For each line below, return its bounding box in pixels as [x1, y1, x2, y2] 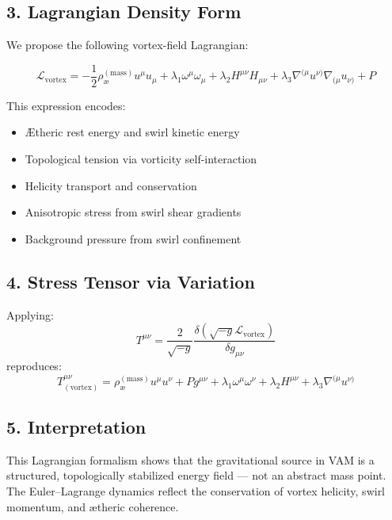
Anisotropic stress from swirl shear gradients [25, 204, 242, 220]
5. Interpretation [6, 414, 147, 438]
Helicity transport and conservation [25, 177, 197, 193]
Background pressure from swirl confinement [25, 230, 242, 247]
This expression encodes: [6, 97, 126, 113]
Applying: [6, 306, 54, 323]
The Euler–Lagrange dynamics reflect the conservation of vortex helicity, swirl [6, 482, 386, 499]
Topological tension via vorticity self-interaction [25, 151, 257, 167]
